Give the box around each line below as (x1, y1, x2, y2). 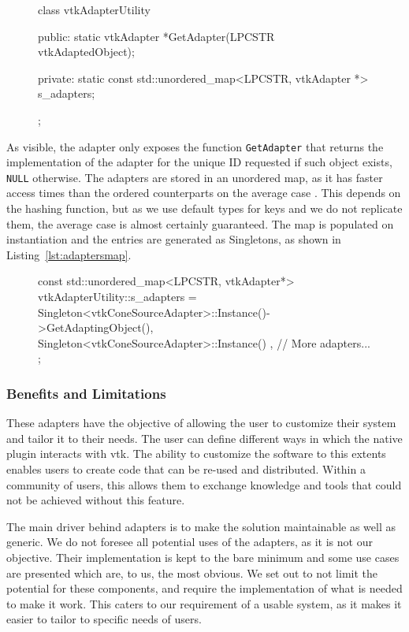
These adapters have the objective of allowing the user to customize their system (6, 415, 396, 431)
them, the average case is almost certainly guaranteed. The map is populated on (6, 215, 394, 232)
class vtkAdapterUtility (38, 2, 151, 17)
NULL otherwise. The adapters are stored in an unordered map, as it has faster (6, 169, 383, 185)
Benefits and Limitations (6, 383, 166, 403)
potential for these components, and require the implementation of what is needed (6, 580, 403, 597)
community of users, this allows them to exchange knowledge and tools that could (6, 476, 402, 493)
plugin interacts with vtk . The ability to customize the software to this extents (6, 445, 386, 462)
